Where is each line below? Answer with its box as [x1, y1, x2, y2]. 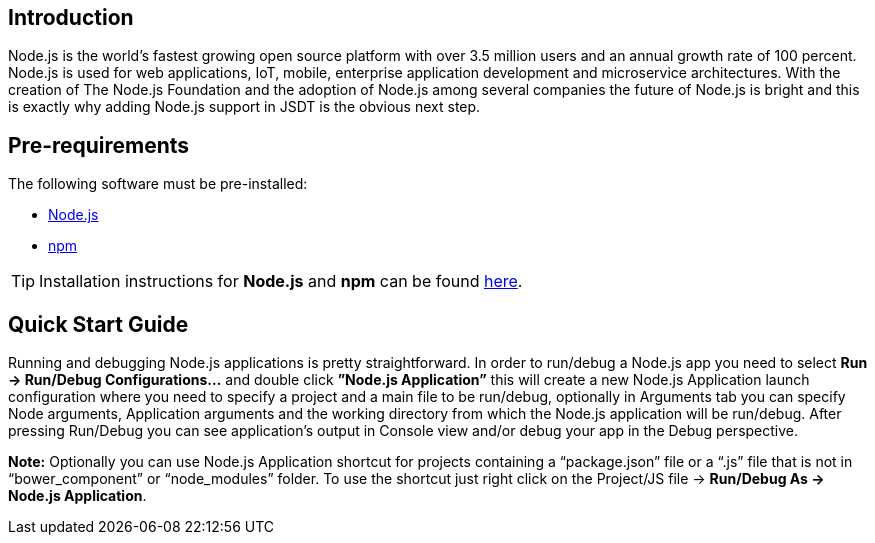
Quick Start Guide [8, 311, 189, 337]
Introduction [8, 5, 134, 30]
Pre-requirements [8, 132, 190, 158]
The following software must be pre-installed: [8, 175, 308, 193]
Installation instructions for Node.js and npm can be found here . [39, 271, 523, 292]
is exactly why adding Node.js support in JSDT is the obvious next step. [8, 98, 481, 116]
